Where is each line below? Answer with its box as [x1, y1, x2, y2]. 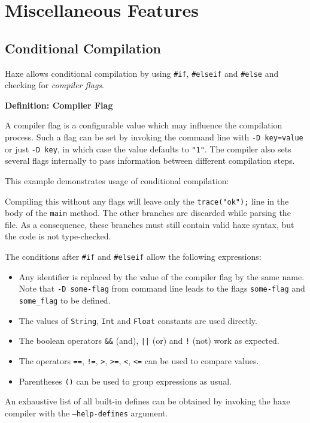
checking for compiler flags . [5, 79, 104, 91]
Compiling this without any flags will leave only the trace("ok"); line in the [5, 194, 289, 207]
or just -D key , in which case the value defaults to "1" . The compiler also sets [5, 142, 291, 155]
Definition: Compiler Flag [5, 98, 113, 111]
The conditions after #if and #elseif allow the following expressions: [5, 250, 262, 263]
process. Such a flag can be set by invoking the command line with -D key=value [5, 131, 303, 143]
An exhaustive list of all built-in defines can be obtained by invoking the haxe [5, 395, 290, 407]
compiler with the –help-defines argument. [5, 406, 168, 419]
